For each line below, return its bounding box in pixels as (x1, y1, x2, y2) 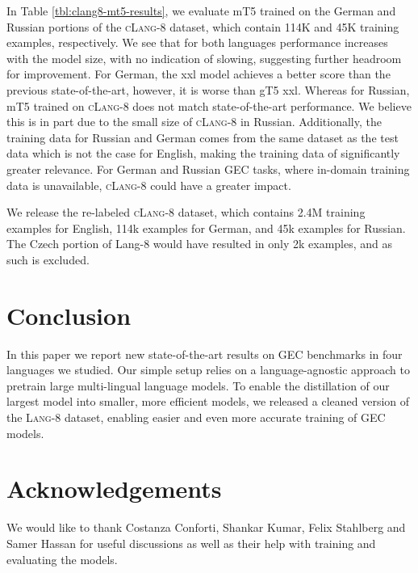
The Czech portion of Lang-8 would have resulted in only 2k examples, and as (6, 235, 393, 252)
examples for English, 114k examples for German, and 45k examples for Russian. (6, 219, 406, 236)
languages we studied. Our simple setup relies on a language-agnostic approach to (6, 361, 410, 378)
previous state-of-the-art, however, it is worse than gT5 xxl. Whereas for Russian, (6, 81, 410, 98)
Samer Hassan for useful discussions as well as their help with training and (6, 534, 376, 551)
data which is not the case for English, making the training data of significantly (6, 145, 400, 162)
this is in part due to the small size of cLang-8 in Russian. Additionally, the (6, 113, 382, 130)
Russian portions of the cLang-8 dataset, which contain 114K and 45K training (6, 18, 399, 35)
